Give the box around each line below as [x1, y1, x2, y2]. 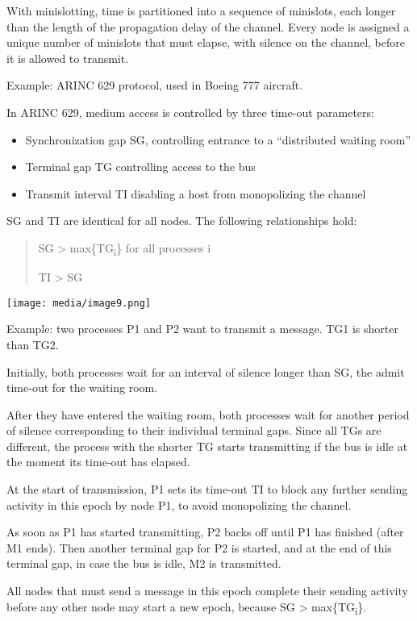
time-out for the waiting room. [6, 379, 158, 396]
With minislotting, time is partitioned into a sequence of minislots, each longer [6, 2, 396, 19]
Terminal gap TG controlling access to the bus [25, 158, 256, 175]
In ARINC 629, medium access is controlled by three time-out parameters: [6, 103, 374, 120]
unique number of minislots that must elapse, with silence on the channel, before [6, 34, 405, 51]
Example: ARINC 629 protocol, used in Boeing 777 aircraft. [6, 77, 303, 94]
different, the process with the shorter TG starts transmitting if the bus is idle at [6, 437, 408, 454]
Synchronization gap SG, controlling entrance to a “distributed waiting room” [25, 131, 411, 148]
